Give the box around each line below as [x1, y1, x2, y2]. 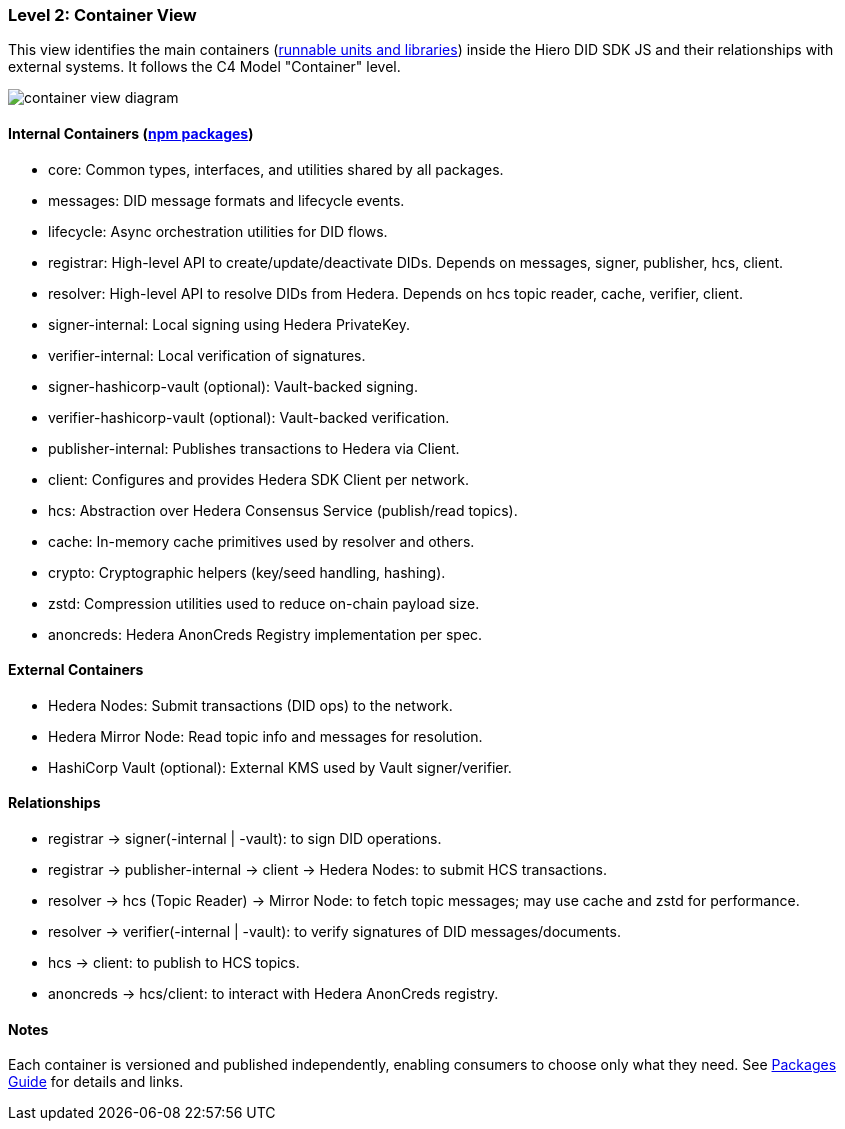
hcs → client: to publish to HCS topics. [48, 954, 300, 972]
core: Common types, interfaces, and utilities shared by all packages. [48, 160, 504, 178]
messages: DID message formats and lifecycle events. [48, 191, 405, 209]
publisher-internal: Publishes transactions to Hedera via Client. [48, 439, 460, 457]
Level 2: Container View [8, 5, 197, 25]
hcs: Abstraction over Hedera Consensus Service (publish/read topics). [48, 501, 518, 519]
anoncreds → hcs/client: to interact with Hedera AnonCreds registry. [48, 985, 499, 1003]
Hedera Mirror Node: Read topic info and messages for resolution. [48, 727, 483, 745]
